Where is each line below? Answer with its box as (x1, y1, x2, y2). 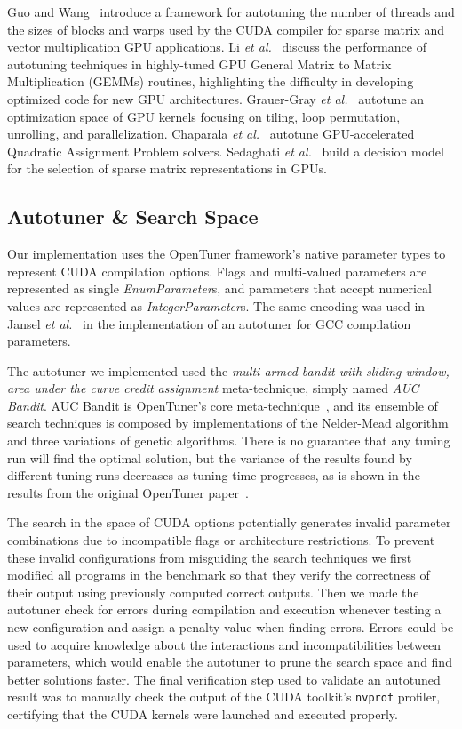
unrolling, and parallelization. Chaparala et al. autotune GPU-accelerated (7, 124, 415, 143)
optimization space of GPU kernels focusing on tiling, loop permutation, (7, 107, 401, 125)
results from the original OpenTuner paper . (7, 483, 249, 501)
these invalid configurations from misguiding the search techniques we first (7, 548, 412, 566)
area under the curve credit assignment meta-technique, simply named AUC (7, 379, 419, 397)
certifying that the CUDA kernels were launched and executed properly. (7, 705, 398, 724)
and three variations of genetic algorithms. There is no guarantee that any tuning (7, 431, 450, 450)
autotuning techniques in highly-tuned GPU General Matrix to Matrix (7, 54, 392, 73)
